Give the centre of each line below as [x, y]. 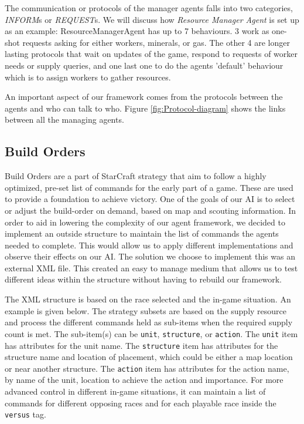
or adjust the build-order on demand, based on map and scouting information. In [151, 210]
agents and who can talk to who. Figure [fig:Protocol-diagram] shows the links [145, 108]
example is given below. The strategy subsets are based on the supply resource [146, 310]
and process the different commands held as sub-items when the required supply [149, 322]
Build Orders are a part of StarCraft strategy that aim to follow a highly [136, 176]
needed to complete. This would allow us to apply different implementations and [149, 245]
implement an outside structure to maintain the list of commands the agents [142, 233]
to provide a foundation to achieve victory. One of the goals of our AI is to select [150, 199]
